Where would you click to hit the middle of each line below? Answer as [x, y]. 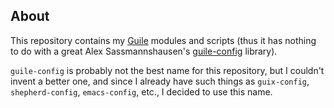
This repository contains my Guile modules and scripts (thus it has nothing [163, 40]
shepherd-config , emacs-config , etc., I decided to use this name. [141, 91]
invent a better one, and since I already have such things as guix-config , [160, 81]
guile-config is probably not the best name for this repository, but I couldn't [167, 70]
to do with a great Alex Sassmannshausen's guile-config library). [144, 51]
